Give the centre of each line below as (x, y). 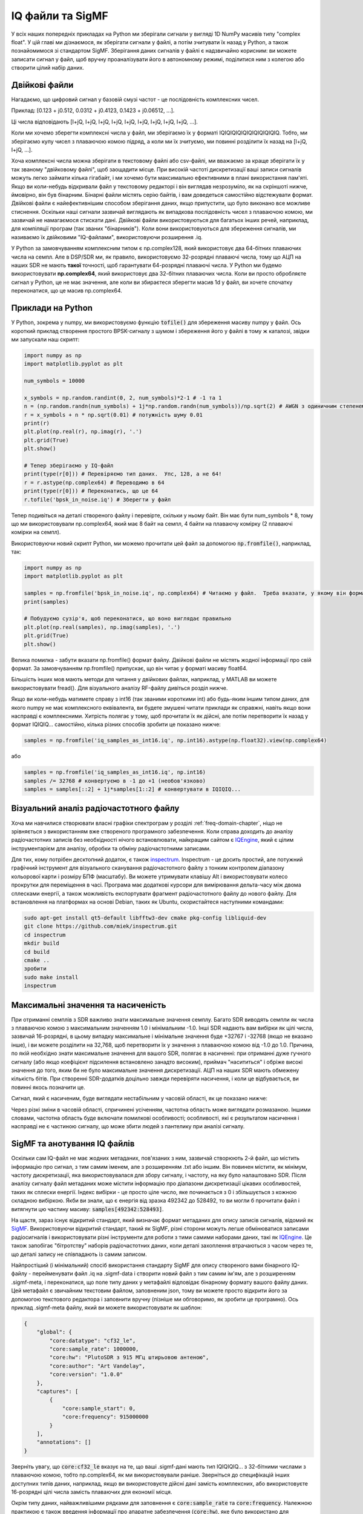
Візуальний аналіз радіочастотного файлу (95, 808)
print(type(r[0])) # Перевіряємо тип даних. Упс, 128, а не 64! (123, 474)
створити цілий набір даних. (48, 68)
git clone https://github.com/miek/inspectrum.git (101, 926)
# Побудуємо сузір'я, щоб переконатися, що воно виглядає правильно (128, 619)
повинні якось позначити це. (48, 1087)
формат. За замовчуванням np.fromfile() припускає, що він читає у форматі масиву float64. (129, 668)
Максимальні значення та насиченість (89, 1005)
